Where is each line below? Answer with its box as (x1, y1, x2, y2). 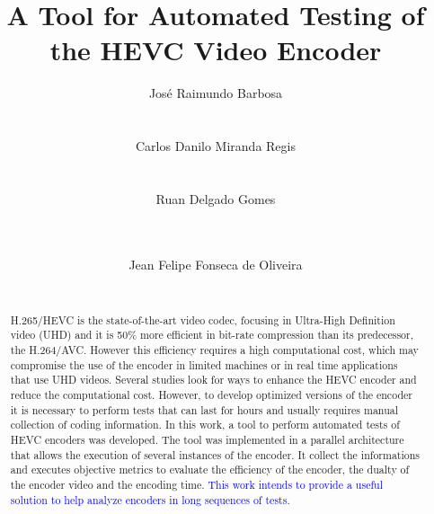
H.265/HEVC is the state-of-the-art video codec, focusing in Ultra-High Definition (10, 312, 395, 327)
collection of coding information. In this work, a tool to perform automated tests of (10, 417, 400, 432)
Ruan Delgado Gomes (155, 189, 276, 208)
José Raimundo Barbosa (148, 84, 283, 102)
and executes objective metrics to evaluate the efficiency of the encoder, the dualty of (10, 462, 410, 477)
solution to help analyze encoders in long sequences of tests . (10, 492, 290, 507)
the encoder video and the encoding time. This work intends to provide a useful (10, 476, 383, 492)
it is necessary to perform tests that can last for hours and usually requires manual (10, 402, 398, 417)
